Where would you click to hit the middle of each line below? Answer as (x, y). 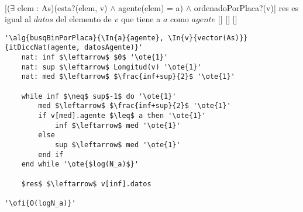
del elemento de (84, 19)
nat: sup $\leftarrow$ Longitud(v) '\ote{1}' (111, 67)
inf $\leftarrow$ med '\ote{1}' (118, 125)
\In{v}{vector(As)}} (208, 38)
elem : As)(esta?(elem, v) (62, 7)
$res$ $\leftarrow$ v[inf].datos (86, 184)
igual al (18, 19)
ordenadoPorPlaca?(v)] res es (246, 7)
